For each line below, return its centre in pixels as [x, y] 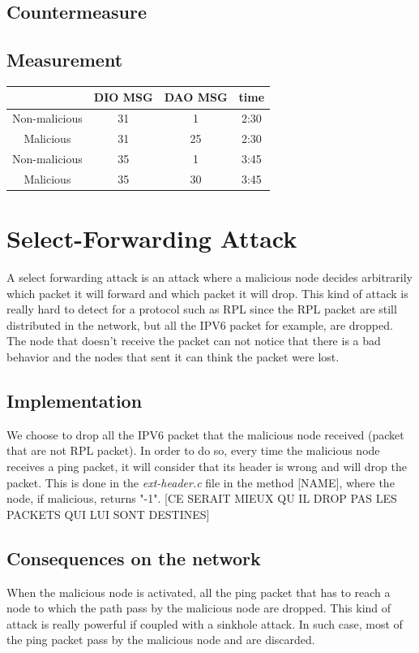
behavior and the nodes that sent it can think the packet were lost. [173, 357]
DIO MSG [123, 97]
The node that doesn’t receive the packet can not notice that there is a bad [194, 341]
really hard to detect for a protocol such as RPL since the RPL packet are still [202, 309]
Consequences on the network [134, 558]
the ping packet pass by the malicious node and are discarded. [161, 640]
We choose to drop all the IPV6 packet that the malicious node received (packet [205, 434]
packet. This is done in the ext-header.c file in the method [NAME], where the [201, 482]
